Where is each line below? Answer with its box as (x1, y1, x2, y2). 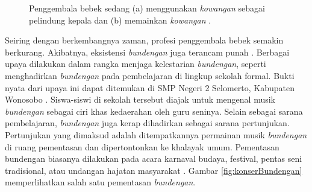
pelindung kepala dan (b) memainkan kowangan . (29, 13, 211, 26)
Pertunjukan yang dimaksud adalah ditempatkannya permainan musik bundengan (5, 128, 307, 141)
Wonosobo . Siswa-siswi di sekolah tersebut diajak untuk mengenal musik (5, 93, 275, 106)
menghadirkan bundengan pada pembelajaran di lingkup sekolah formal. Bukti (5, 69, 295, 82)
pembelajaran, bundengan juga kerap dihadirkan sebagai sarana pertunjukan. (5, 117, 290, 129)
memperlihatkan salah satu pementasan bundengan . (5, 176, 196, 188)
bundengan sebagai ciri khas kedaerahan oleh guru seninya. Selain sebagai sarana (5, 104, 303, 117)
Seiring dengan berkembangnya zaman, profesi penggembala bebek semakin (5, 34, 284, 46)
